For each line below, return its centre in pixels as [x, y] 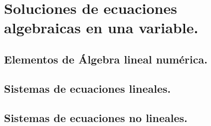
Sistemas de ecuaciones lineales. [88, 88]
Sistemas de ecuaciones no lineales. [96, 117]
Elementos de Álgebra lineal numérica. [106, 59]
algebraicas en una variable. [101, 28]
